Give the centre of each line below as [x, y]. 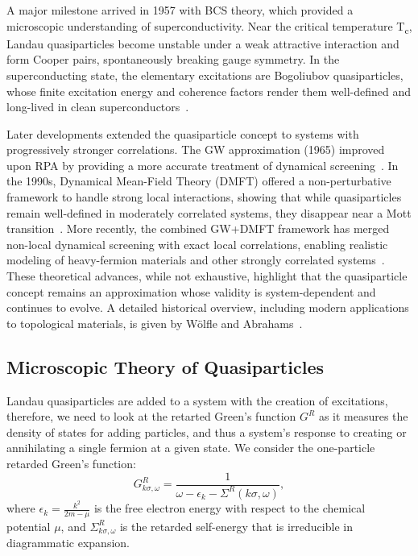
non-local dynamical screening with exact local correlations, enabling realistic [197, 244]
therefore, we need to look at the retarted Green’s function [151, 416]
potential [29, 526]
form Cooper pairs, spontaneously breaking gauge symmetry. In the [173, 59]
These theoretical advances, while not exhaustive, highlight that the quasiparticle [207, 276]
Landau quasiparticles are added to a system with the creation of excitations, [197, 400]
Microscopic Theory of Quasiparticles [165, 366]
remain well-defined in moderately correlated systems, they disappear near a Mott [209, 212]
